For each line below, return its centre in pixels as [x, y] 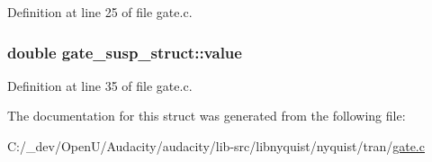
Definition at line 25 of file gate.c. [100, 12]
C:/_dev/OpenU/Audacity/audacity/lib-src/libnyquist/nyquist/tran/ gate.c [216, 146]
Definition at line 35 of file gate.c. [100, 85]
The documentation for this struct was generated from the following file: [207, 116]
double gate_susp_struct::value [125, 52]
